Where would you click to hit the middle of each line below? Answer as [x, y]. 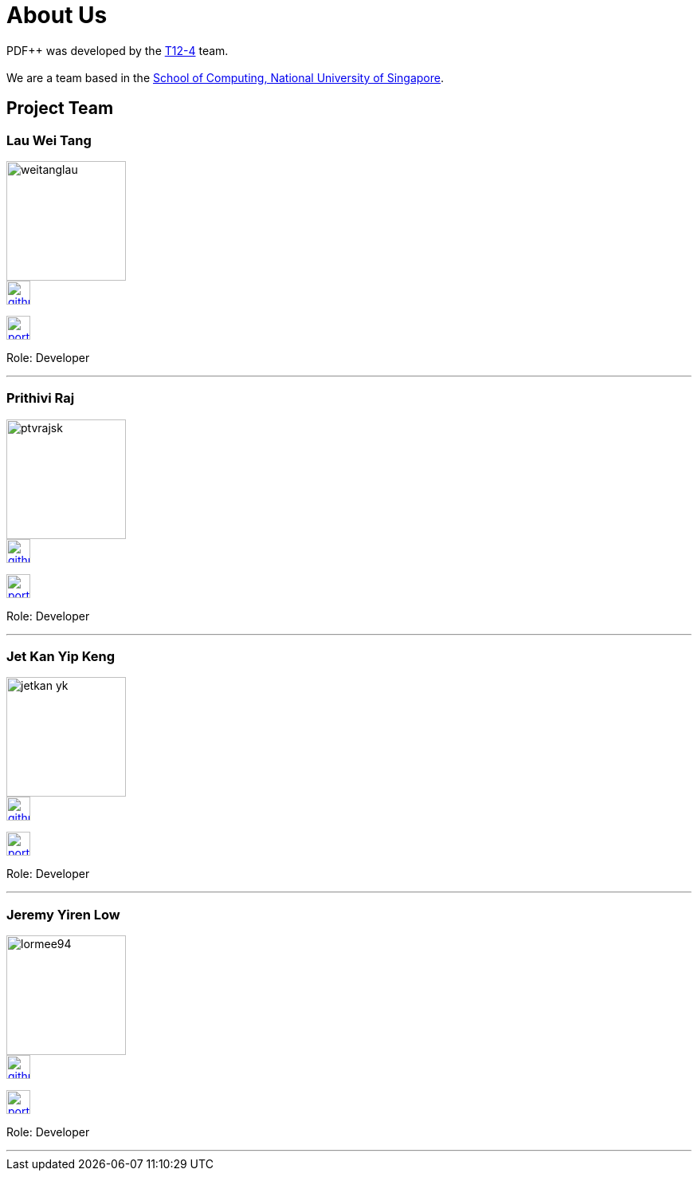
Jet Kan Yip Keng [61, 657]
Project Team [60, 108]
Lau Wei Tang [49, 140]
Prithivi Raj [41, 398]
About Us [57, 15]
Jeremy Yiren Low [63, 914]
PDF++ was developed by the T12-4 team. [118, 50]
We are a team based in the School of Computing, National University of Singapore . [225, 77]
